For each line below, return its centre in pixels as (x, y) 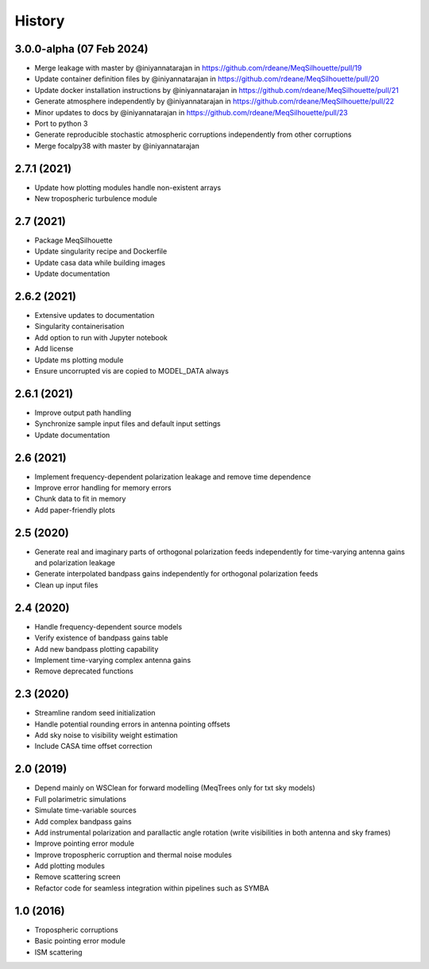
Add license (54, 349)
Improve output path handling (83, 413)
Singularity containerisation (79, 327)
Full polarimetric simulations (81, 799)
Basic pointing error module (80, 941)
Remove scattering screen (77, 877)
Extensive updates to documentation (95, 316)
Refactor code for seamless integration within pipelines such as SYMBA (152, 888)
